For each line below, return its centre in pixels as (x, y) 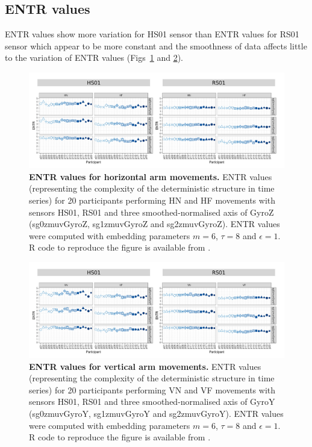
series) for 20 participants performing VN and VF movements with (152, 389)
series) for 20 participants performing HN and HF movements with (152, 200)
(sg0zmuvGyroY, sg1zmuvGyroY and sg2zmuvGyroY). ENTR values (156, 413)
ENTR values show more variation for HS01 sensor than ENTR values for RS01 (152, 34)
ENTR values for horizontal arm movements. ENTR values (151, 176)
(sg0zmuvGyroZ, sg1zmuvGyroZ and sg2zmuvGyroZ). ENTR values (154, 224)
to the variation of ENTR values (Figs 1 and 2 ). (94, 58)
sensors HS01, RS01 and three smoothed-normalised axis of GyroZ (151, 212)
